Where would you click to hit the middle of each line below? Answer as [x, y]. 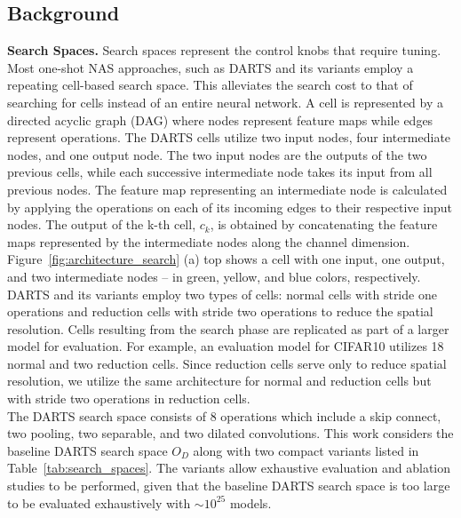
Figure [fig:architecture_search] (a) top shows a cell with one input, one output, [226, 259]
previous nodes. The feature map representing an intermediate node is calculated [227, 189]
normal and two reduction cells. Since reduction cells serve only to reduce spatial [227, 363]
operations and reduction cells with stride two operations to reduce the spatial [220, 311]
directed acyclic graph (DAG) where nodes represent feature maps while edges [220, 120]
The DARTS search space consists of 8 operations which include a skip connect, [224, 415]
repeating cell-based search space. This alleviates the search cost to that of [210, 85]
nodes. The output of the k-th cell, [102, 224]
